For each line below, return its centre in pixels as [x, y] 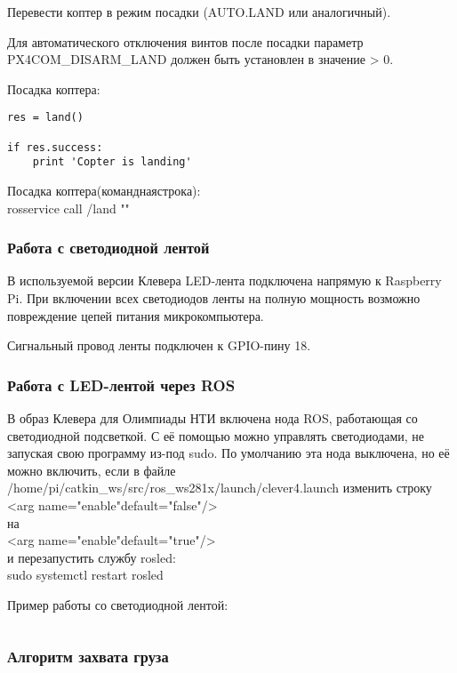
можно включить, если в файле [92, 470]
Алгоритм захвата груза [88, 657]
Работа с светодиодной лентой [108, 248]
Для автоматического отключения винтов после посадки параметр [185, 41]
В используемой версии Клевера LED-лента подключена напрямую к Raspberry [224, 280]
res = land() [45, 118]
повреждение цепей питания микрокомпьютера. [136, 315]
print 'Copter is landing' [112, 162]
